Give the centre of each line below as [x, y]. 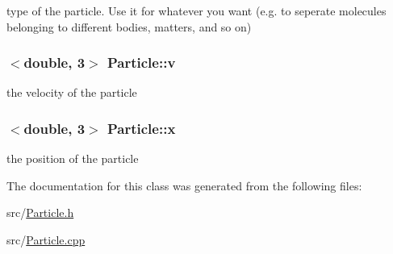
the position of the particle [73, 158]
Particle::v [141, 62]
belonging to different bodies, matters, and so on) [129, 26]
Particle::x [141, 128]
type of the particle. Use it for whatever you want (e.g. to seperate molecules [196, 10]
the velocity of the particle [72, 92]
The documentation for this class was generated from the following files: [184, 185]
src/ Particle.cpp [46, 239]
